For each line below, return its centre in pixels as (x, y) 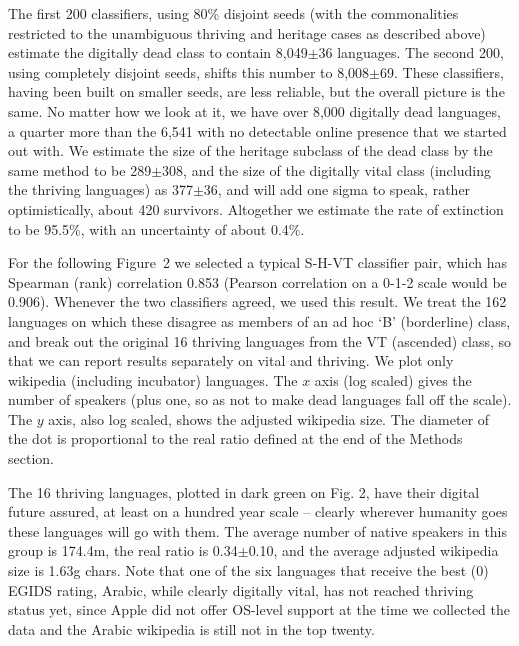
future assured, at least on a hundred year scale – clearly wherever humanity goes (258, 511)
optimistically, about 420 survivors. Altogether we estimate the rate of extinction (256, 208)
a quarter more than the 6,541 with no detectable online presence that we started (257, 130)
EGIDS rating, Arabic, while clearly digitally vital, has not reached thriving (241, 589)
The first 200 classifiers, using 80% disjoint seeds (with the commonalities (233, 13)
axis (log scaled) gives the (393, 379)
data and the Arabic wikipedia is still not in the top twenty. (191, 628)
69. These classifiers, (441, 71)
